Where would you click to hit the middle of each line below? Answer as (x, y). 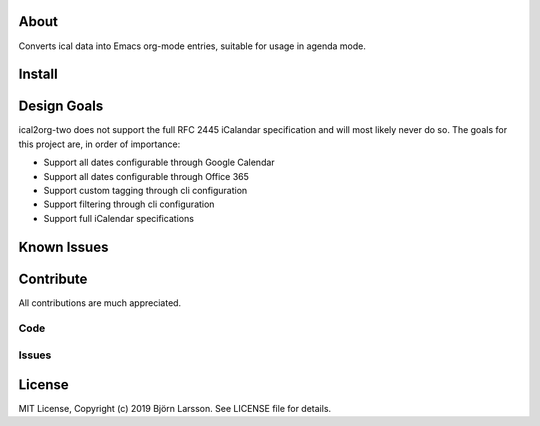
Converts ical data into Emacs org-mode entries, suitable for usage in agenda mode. (192, 46)
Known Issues (63, 246)
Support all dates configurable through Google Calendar (159, 162)
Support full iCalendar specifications (119, 218)
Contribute (53, 278)
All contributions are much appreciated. (100, 302)
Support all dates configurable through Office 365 (146, 176)
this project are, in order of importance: (99, 144)
